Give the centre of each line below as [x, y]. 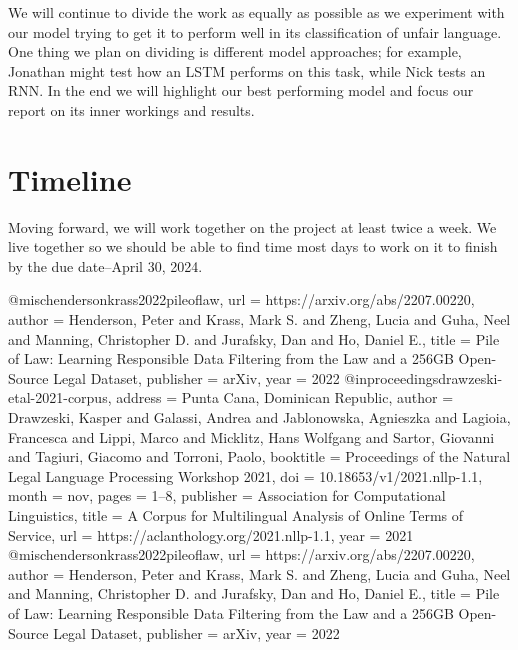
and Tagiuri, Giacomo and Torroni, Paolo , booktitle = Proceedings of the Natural [259, 456]
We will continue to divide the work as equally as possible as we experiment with [256, 12]
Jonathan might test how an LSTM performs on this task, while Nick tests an [247, 70]
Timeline [70, 178]
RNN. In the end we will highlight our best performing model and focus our [241, 90]
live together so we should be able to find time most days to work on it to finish [253, 246]
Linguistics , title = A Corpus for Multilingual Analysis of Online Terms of [236, 515]
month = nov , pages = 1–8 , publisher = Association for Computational [227, 495]
